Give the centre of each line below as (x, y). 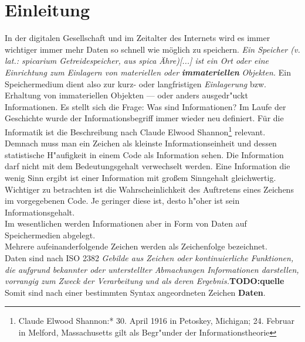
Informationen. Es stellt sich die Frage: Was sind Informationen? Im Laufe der (145, 106)
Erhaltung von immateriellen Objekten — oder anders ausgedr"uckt (126, 95)
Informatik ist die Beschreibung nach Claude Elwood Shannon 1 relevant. (135, 131)
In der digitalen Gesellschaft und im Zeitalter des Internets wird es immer (138, 38)
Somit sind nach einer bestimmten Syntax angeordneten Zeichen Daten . (135, 292)
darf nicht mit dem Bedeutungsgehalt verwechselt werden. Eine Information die (148, 166)
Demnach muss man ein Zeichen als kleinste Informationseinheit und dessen (141, 143)
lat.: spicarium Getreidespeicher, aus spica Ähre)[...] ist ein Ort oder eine (137, 61)
